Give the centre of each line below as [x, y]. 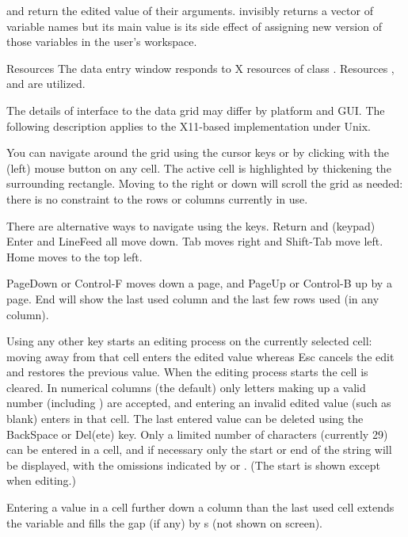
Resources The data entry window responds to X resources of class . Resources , [200, 68]
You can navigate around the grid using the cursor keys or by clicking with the [198, 152]
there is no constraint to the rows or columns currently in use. [157, 198]
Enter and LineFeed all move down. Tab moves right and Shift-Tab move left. [195, 241]
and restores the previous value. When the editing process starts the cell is [187, 372]
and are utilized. [46, 84]
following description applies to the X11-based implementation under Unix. [189, 126]
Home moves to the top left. [74, 256]
